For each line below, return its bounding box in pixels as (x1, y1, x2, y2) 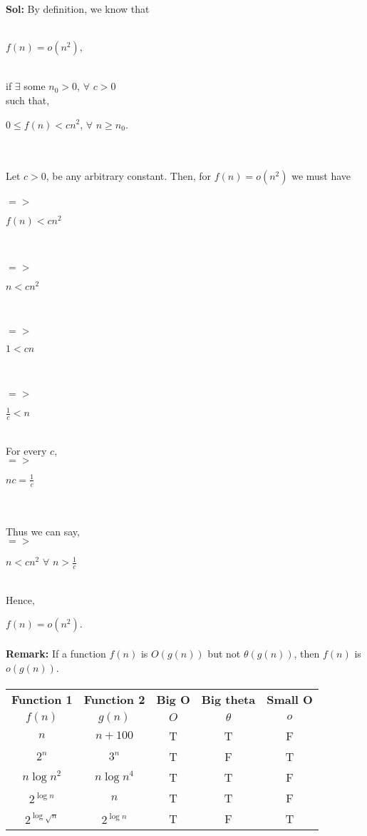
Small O (267, 690, 313, 707)
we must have (291, 168, 351, 183)
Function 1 (11, 690, 73, 707)
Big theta (201, 690, 256, 707)
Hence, (6, 592, 35, 607)
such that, (6, 92, 50, 107)
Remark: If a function (6, 645, 106, 660)
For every (6, 443, 47, 458)
